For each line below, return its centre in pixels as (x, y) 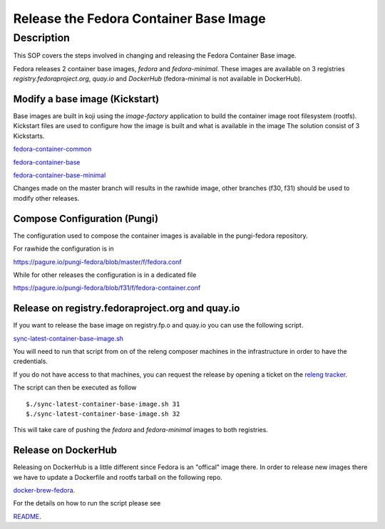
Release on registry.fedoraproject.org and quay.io (127, 309)
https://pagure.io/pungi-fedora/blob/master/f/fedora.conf (97, 262)
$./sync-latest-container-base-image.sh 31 (103, 404)
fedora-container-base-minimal (60, 175)
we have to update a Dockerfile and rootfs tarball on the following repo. (118, 477)
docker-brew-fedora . (44, 490)
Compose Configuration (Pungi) (86, 218)
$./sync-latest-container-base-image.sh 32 (103, 414)
